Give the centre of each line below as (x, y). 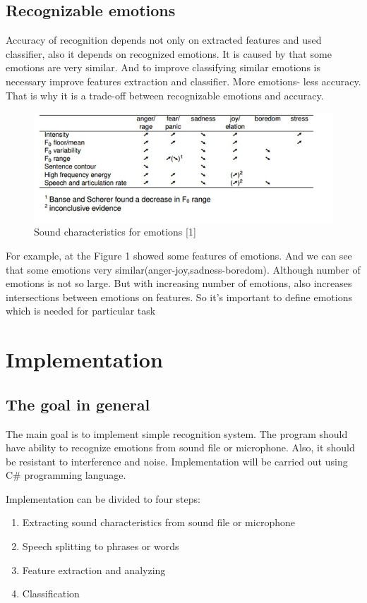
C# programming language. (66, 475)
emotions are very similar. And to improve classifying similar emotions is (163, 67)
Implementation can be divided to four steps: (103, 498)
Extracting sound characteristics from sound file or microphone (158, 522)
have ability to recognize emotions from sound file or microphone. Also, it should (180, 447)
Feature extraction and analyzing (94, 569)
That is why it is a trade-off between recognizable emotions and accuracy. (165, 95)
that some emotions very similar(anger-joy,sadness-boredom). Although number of (183, 269)
